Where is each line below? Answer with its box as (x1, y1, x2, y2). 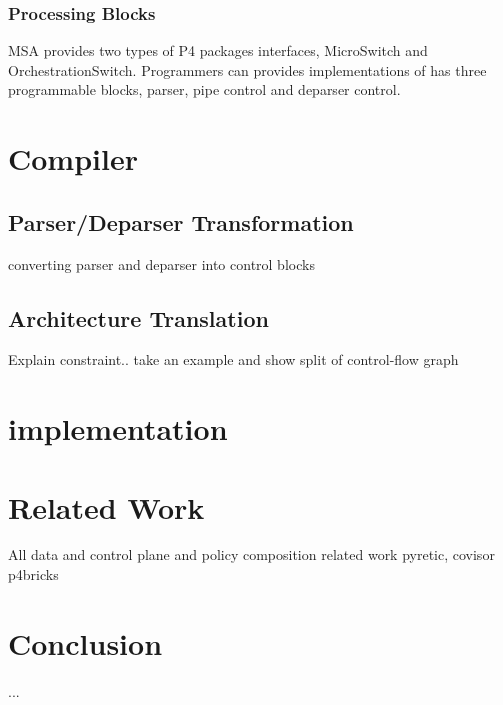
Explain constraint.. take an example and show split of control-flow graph (8, 349, 459, 370)
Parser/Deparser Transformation (8, 206, 354, 237)
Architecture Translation (8, 302, 269, 333)
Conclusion (8, 622, 163, 663)
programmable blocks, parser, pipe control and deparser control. (8, 79, 401, 100)
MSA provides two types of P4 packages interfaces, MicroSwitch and (8, 40, 428, 61)
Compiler (8, 138, 138, 179)
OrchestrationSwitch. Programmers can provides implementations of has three (8, 59, 487, 80)
